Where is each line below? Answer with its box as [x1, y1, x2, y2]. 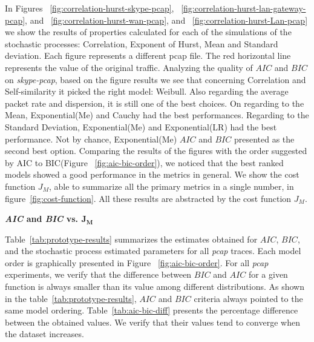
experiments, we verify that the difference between [5, 268, 192, 281]
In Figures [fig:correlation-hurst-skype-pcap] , [5, 2, 174, 14]
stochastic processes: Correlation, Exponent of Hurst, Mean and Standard [5, 37, 278, 50]
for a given [248, 268, 288, 281]
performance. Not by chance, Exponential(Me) [5, 132, 177, 145]
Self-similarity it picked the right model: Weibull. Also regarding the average [5, 85, 289, 98]
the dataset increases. [5, 327, 84, 340]
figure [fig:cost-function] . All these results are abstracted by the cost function [5, 192, 292, 204]
